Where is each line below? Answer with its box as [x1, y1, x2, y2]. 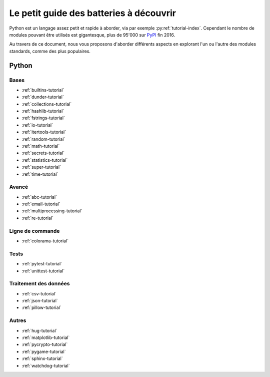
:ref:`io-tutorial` [21, 122, 53, 128]
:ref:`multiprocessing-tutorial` [21, 208, 82, 214]
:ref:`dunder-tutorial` [21, 94, 64, 100]
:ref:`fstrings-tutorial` [21, 115, 65, 121]
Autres [9, 317, 26, 324]
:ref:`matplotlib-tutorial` [21, 334, 70, 340]
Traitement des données [9, 280, 70, 287]
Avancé [9, 183, 28, 190]
